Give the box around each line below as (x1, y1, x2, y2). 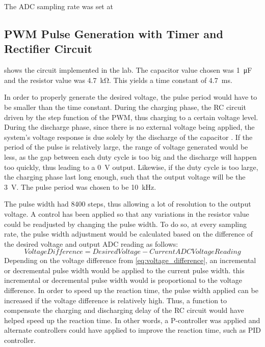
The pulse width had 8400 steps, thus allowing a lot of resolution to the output (4, 198, 251, 209)
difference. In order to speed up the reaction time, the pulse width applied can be (4, 285, 258, 296)
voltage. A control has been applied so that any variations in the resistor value (4, 208, 249, 219)
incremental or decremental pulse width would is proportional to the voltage (4, 275, 243, 285)
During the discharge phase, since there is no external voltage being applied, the (4, 122, 255, 132)
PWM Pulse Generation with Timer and (4, 25, 223, 41)
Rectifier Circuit (4, 41, 92, 56)
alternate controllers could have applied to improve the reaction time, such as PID (4, 325, 261, 335)
